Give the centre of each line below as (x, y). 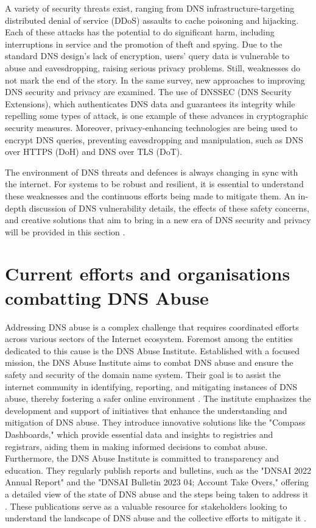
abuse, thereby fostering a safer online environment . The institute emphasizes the (158, 398)
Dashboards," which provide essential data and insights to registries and (139, 434)
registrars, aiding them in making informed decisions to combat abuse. (136, 446)
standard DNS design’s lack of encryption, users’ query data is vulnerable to (147, 56)
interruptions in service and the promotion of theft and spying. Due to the (144, 44)
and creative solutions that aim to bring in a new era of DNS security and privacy (158, 220)
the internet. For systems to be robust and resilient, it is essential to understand (154, 184)
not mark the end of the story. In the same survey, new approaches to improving (155, 80)
